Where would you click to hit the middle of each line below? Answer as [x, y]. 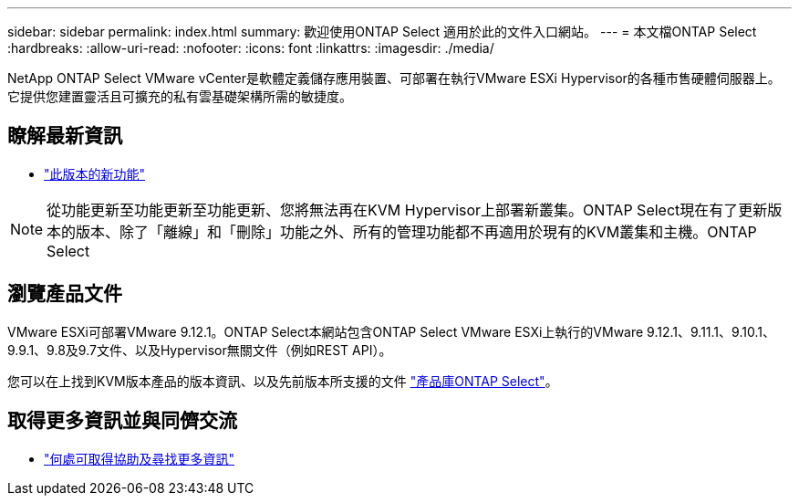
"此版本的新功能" [95, 173]
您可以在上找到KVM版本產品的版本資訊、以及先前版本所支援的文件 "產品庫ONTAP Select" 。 [283, 381]
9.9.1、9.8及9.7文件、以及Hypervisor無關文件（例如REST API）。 [200, 350]
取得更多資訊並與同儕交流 [122, 421]
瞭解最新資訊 [65, 136]
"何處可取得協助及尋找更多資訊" [140, 458]
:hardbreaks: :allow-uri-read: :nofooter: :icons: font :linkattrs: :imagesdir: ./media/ [251, 48]
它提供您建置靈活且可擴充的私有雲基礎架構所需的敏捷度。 [180, 96]
